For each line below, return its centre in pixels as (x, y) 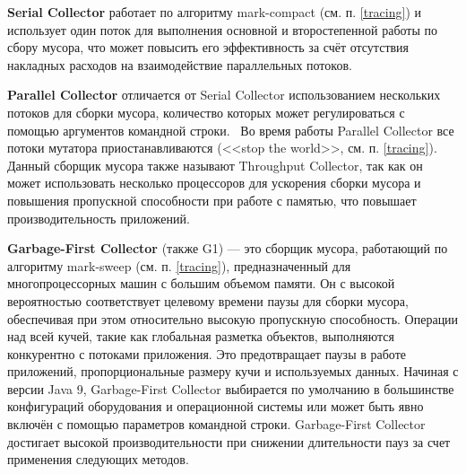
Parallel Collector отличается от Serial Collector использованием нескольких (224, 95)
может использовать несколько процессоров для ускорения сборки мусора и (214, 183)
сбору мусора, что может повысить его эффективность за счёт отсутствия (208, 47)
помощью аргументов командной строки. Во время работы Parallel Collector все (231, 130)
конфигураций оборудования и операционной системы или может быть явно (216, 406)
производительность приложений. (99, 218)
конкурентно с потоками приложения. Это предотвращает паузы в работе (207, 353)
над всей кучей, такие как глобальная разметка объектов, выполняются (201, 336)
